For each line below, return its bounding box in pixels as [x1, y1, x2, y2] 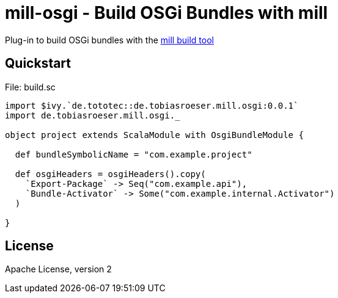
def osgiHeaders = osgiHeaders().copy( [15, 169, 206, 179]
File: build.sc [5, 81, 56, 92]
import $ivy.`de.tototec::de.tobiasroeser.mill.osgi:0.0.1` [5, 100, 299, 111]
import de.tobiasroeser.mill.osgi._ [5, 110, 180, 120]
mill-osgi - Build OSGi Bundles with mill [5, 2, 328, 23]
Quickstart [5, 56, 72, 71]
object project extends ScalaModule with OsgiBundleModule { [5, 129, 304, 140]
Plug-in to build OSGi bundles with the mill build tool [5, 34, 214, 45]
